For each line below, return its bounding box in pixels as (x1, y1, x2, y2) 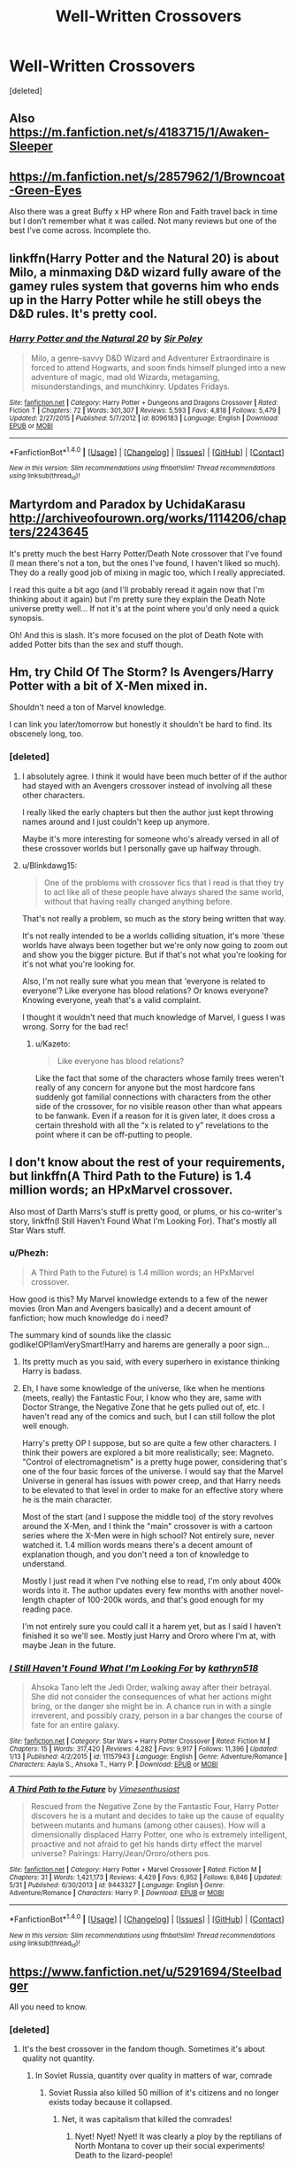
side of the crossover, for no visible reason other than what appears (34, 1100, 283, 1111)
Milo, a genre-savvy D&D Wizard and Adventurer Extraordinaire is (30, 353, 270, 363)
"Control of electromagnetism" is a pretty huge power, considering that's (21, 1456, 287, 1467)
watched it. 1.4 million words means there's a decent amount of (21, 1539, 254, 1550)
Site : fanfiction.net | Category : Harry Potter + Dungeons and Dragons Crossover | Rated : (9, 398, 278, 407)
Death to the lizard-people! (74, 2150, 173, 2161)
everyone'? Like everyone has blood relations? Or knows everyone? (21, 985, 269, 996)
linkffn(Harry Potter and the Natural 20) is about (9, 251, 279, 266)
